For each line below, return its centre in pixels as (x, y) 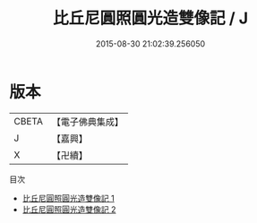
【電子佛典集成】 (87, 122)
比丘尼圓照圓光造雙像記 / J (150, 18)
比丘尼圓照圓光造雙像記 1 (68, 198)
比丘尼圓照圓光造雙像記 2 (69, 209)
